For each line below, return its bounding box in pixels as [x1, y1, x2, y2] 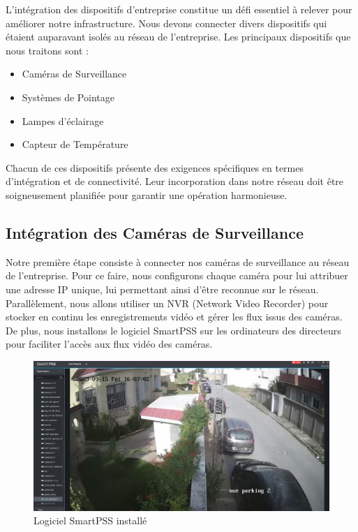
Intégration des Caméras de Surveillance [6, 221, 304, 243]
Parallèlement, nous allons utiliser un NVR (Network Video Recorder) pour [6, 295, 329, 310]
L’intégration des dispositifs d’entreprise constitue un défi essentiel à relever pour [6, 2, 352, 16]
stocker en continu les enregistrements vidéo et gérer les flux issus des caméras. [6, 309, 343, 324]
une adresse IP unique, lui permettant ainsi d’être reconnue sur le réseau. [6, 281, 319, 296]
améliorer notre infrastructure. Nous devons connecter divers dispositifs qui [6, 15, 327, 30]
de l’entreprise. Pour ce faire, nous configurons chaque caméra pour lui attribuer [6, 268, 348, 283]
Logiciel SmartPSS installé [33, 513, 147, 528]
